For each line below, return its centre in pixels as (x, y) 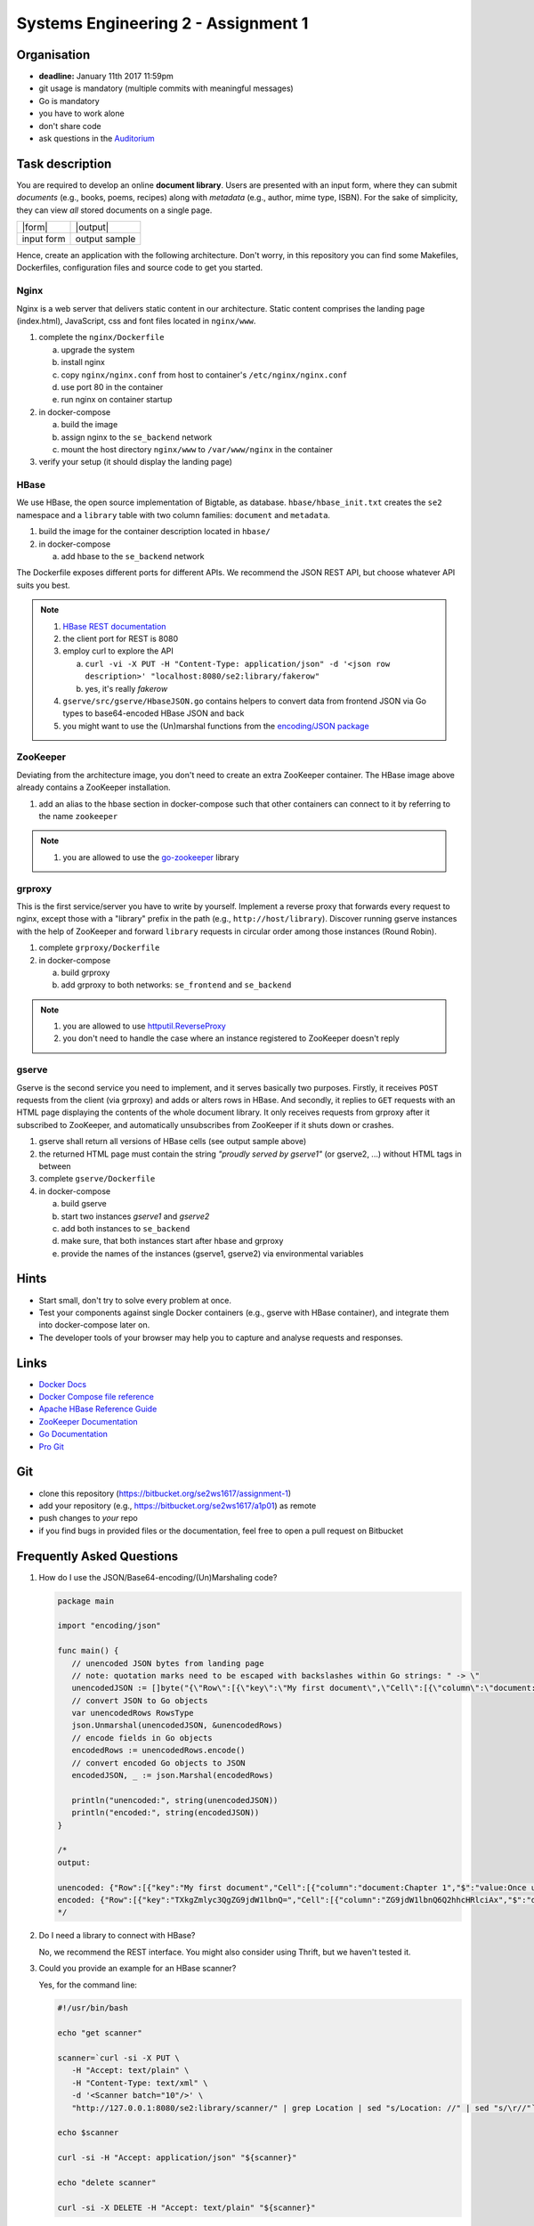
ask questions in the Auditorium (97, 139)
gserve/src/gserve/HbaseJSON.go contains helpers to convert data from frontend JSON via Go (245, 701)
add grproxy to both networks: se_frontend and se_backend (176, 985)
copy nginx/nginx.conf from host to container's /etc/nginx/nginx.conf (204, 375)
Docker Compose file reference (97, 1397)
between (55, 1166)
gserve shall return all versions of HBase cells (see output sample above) (173, 1141)
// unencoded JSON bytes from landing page (168, 1663)
